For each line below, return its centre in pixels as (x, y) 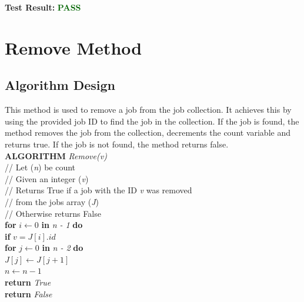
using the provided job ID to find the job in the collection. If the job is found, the (152, 121)
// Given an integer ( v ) (47, 178)
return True (28, 282)
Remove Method (74, 47)
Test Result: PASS (43, 7)
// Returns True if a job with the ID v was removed (98, 190)
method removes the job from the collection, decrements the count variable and (148, 132)
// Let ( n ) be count (40, 167)
